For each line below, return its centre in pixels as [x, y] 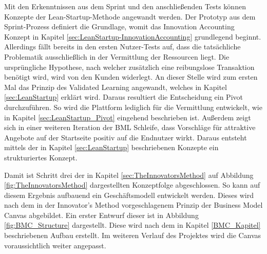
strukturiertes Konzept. [41, 157]
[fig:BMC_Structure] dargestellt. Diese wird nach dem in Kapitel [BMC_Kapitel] [132, 225]
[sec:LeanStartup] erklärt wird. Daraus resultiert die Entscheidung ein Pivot [123, 97]
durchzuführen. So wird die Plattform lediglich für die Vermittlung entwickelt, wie [133, 107]
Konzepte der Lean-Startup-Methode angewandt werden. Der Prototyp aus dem [130, 16]
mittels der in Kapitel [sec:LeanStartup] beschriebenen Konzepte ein [111, 147]
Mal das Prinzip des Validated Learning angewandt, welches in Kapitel [116, 87]
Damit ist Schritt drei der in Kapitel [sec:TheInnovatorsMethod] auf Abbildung [129, 175]
